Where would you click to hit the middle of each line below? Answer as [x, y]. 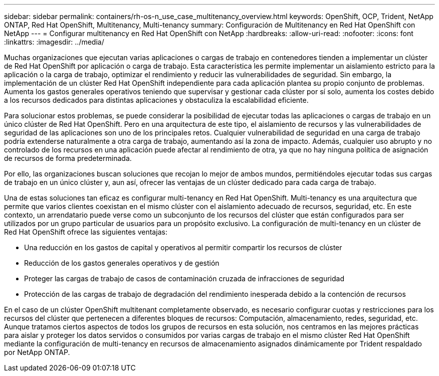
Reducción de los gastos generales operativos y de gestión [122, 263]
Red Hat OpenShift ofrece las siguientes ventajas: [86, 232]
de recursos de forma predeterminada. [68, 158]
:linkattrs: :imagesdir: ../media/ [54, 42]
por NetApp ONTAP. [37, 352]
